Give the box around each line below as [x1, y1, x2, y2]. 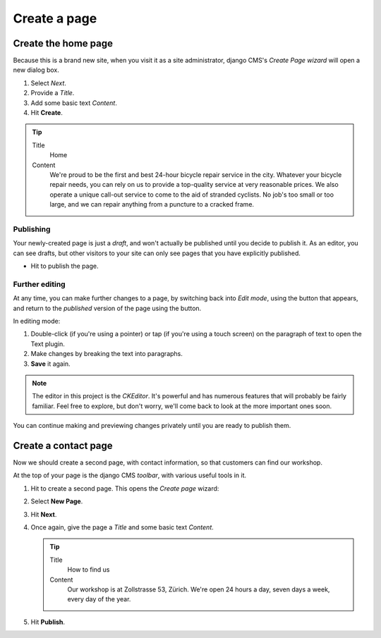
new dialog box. [13, 66, 60, 74]
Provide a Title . [30, 89, 75, 97]
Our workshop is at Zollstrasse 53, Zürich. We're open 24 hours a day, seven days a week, [67, 585, 330, 594]
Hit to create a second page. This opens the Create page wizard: [30, 484, 219, 493]
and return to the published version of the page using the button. [13, 304, 202, 312]
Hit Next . [30, 510, 57, 518]
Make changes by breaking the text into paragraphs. [30, 350, 183, 358]
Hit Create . [30, 109, 64, 117]
